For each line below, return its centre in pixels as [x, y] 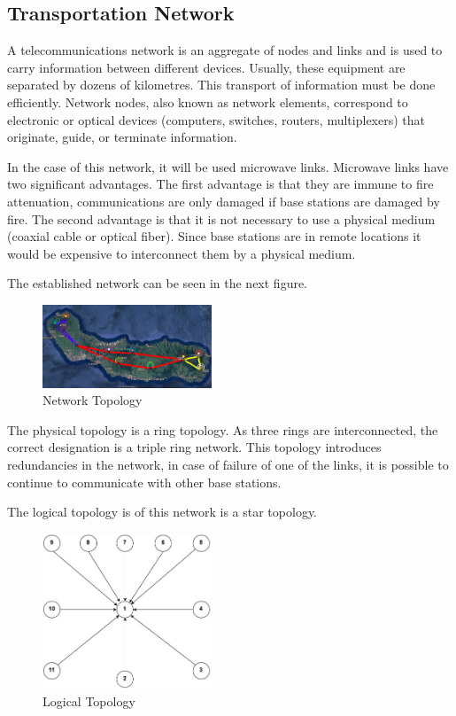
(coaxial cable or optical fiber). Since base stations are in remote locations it [214, 236]
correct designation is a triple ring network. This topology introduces [194, 447]
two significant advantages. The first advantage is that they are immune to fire [220, 184]
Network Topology [93, 400]
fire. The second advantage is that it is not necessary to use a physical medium [221, 218]
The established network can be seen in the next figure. [158, 283]
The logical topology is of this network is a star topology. [162, 512]
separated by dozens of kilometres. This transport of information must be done [221, 85]
